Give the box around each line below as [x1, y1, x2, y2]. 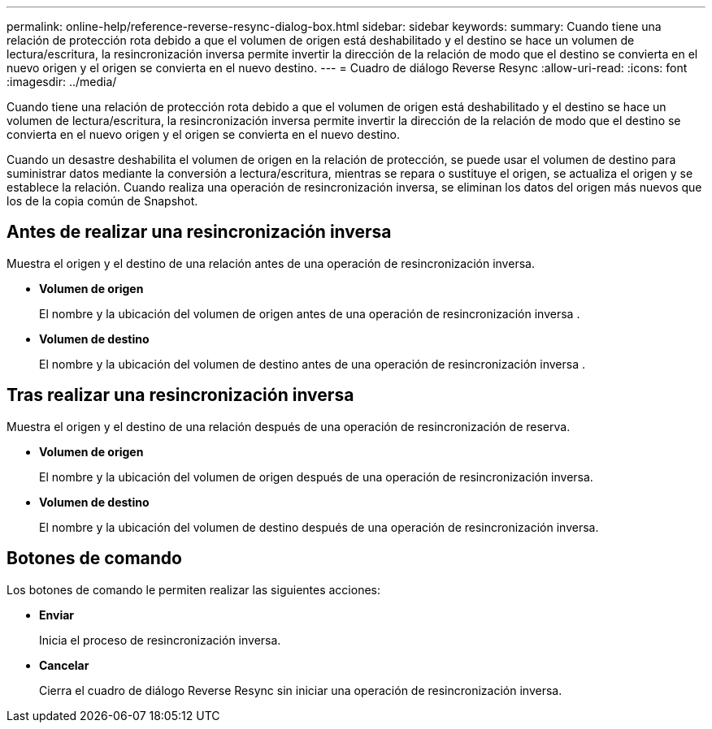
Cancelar [39, 658, 89, 672]
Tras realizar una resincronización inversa [7, 385, 354, 406]
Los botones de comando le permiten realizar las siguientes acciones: [7, 582, 381, 597]
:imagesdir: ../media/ [7, 75, 117, 88]
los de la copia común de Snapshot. [7, 194, 198, 208]
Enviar [39, 607, 74, 622]
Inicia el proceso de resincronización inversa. [39, 632, 281, 647]
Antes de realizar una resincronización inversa [7, 222, 392, 243]
